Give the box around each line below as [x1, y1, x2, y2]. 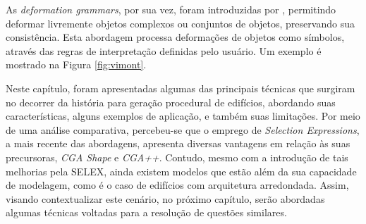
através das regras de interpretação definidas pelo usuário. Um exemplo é [6, 43, 322, 58]
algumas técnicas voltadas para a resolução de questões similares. [6, 205, 287, 220]
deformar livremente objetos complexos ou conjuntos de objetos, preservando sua [6, 15, 355, 30]
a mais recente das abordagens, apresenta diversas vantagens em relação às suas [6, 136, 350, 151]
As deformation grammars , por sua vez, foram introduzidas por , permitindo [6, 2, 336, 16]
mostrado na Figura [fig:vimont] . [6, 57, 147, 72]
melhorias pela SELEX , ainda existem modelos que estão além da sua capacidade [6, 163, 357, 178]
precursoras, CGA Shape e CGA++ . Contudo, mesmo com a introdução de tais [6, 149, 348, 164]
